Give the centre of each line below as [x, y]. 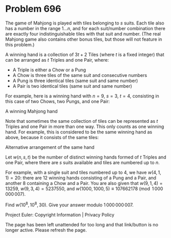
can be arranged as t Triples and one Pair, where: [57, 60]
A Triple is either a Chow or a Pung [49, 70]
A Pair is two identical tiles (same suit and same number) [72, 86]
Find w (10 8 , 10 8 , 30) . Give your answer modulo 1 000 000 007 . [69, 204]
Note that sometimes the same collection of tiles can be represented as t [82, 121]
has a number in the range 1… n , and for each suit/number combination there [86, 28]
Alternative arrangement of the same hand [50, 147]
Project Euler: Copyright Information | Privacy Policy [60, 215]
